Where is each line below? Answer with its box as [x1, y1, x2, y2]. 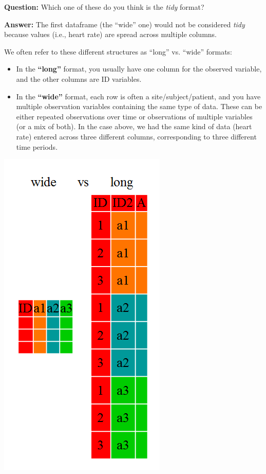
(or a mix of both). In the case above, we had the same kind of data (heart [16, 121, 252, 132]
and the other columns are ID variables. [16, 73, 142, 84]
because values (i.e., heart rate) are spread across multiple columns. [4, 29, 217, 40]
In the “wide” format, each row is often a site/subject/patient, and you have [16, 91, 261, 101]
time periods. [16, 141, 58, 152]
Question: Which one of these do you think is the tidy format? [4, 2, 204, 12]
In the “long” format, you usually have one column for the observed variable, [16, 63, 262, 74]
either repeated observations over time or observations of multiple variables [16, 111, 253, 121]
